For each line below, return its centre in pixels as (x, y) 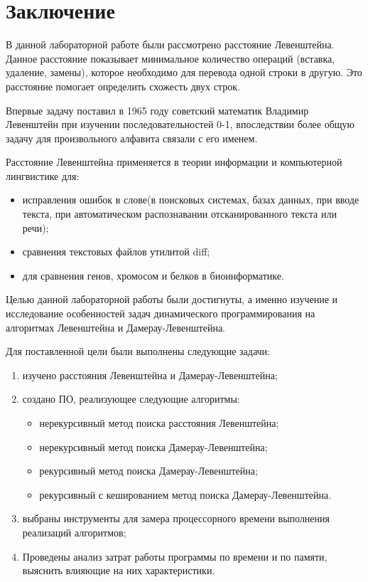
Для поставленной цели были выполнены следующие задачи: (138, 351)
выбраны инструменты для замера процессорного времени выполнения (176, 518)
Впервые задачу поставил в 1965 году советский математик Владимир (157, 110)
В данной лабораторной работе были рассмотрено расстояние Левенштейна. (170, 44)
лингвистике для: (43, 175)
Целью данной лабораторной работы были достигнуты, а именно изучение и (172, 299)
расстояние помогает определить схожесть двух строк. (123, 86)
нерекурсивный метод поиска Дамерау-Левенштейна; (153, 446)
